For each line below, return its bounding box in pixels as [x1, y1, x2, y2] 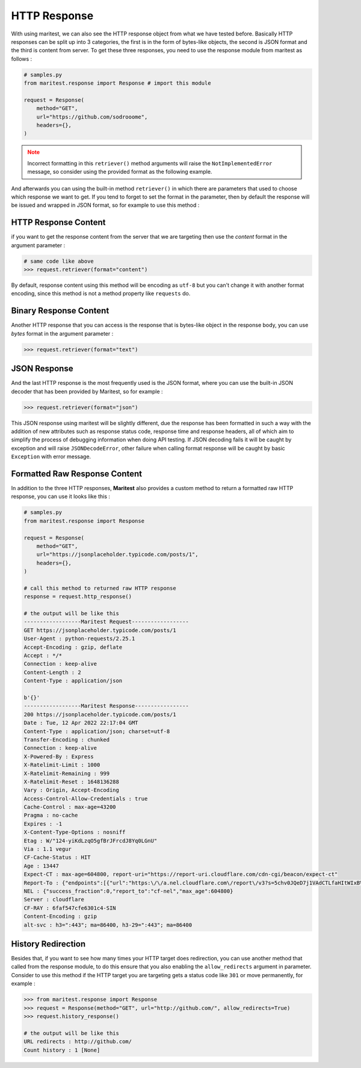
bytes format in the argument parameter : [11, 330, 114, 337]
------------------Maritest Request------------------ [23, 618, 189, 625]
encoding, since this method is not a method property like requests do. [11, 290, 191, 297]
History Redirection [11, 939, 86, 949]
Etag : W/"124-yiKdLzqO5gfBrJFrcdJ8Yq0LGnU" [23, 837, 158, 844]
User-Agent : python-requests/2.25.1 [23, 635, 135, 642]
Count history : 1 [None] [23, 1046, 100, 1054]
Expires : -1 [23, 820, 63, 827]
